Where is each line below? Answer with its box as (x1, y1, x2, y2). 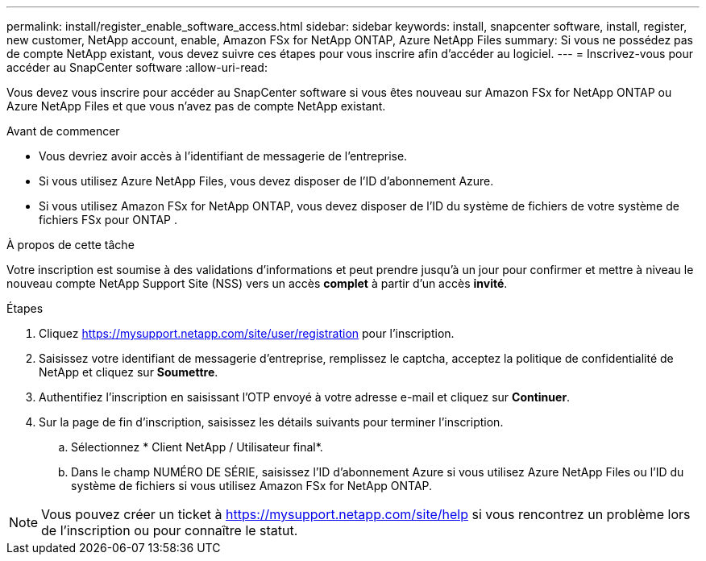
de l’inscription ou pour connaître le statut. (41, 522, 298, 538)
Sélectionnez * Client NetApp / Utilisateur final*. (71, 440, 323, 454)
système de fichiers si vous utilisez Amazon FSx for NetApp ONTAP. (71, 479, 433, 492)
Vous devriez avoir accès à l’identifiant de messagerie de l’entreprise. (39, 149, 408, 163)
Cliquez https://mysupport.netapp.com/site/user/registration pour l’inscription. (39, 326, 455, 340)
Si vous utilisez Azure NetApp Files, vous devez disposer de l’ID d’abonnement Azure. (39, 174, 494, 188)
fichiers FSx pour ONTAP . (39, 213, 177, 226)
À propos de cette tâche (6, 238, 135, 251)
